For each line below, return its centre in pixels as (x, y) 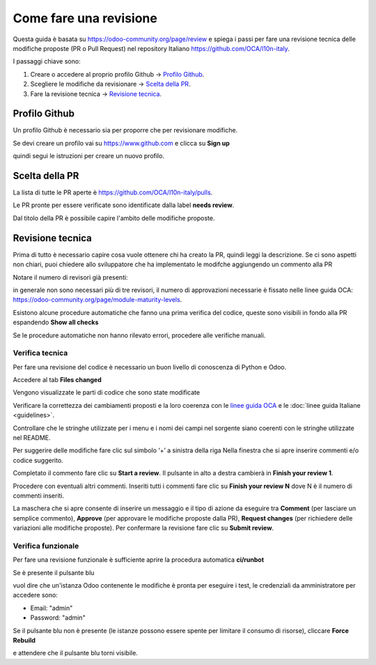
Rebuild (24, 640)
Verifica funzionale (46, 546)
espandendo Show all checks (56, 322)
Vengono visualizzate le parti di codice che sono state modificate (107, 392)
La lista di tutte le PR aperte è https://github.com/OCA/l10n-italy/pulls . (113, 192)
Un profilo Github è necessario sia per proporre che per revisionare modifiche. (125, 130)
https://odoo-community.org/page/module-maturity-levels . (97, 300)
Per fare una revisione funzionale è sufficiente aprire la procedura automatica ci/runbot (139, 560)
